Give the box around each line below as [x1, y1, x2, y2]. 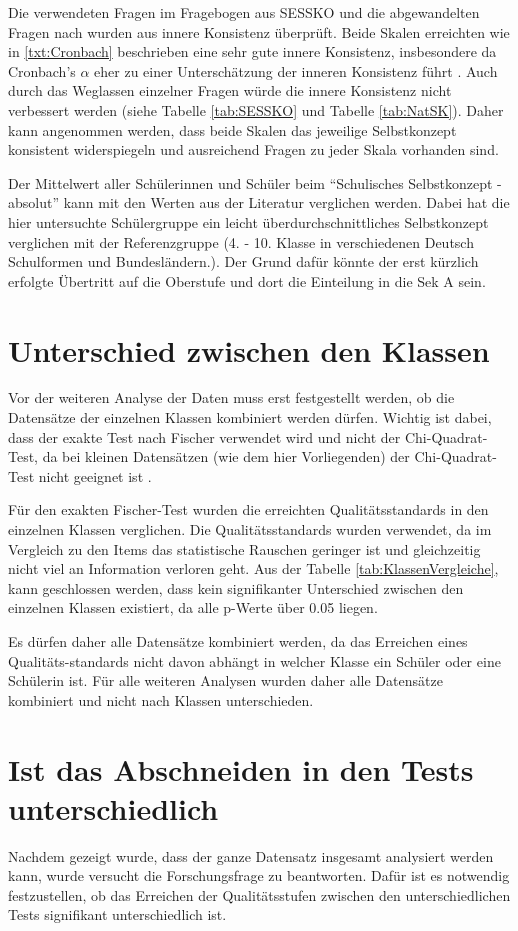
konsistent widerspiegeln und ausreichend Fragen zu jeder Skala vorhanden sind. [8, 139, 499, 160]
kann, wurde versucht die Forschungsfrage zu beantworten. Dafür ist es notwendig [8, 865, 510, 886]
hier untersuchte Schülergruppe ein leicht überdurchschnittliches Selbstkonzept [8, 211, 489, 232]
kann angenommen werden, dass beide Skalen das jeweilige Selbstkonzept [8, 119, 457, 140]
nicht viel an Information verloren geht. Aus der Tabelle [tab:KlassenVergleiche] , [8, 558, 499, 579]
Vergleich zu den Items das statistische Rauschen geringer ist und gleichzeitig [8, 538, 481, 559]
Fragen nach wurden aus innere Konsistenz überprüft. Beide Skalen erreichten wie [8, 21, 510, 42]
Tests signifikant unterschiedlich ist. [8, 904, 227, 925]
